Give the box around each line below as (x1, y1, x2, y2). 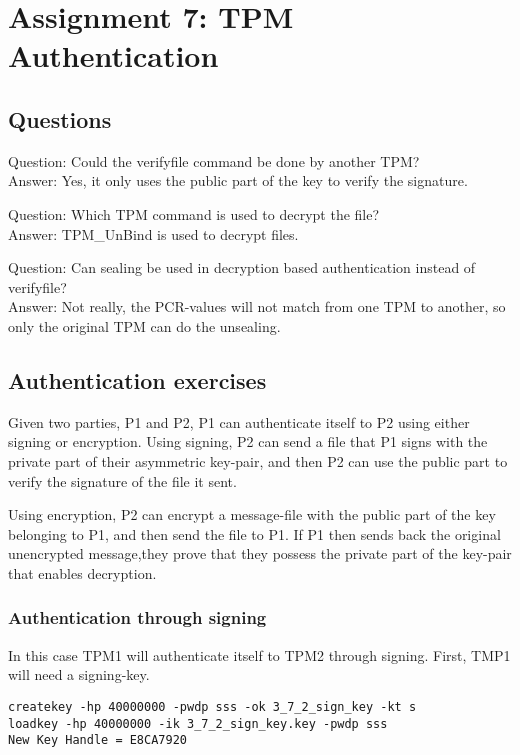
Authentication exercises (8, 364, 267, 395)
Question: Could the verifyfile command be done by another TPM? (8, 150, 420, 171)
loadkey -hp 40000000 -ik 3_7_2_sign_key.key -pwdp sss (8, 716, 388, 731)
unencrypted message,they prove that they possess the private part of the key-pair (8, 543, 512, 564)
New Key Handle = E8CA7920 (8, 733, 187, 748)
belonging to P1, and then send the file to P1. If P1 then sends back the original (8, 523, 501, 544)
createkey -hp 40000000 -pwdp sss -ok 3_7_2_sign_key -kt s (8, 699, 417, 714)
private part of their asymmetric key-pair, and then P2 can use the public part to (8, 450, 508, 471)
